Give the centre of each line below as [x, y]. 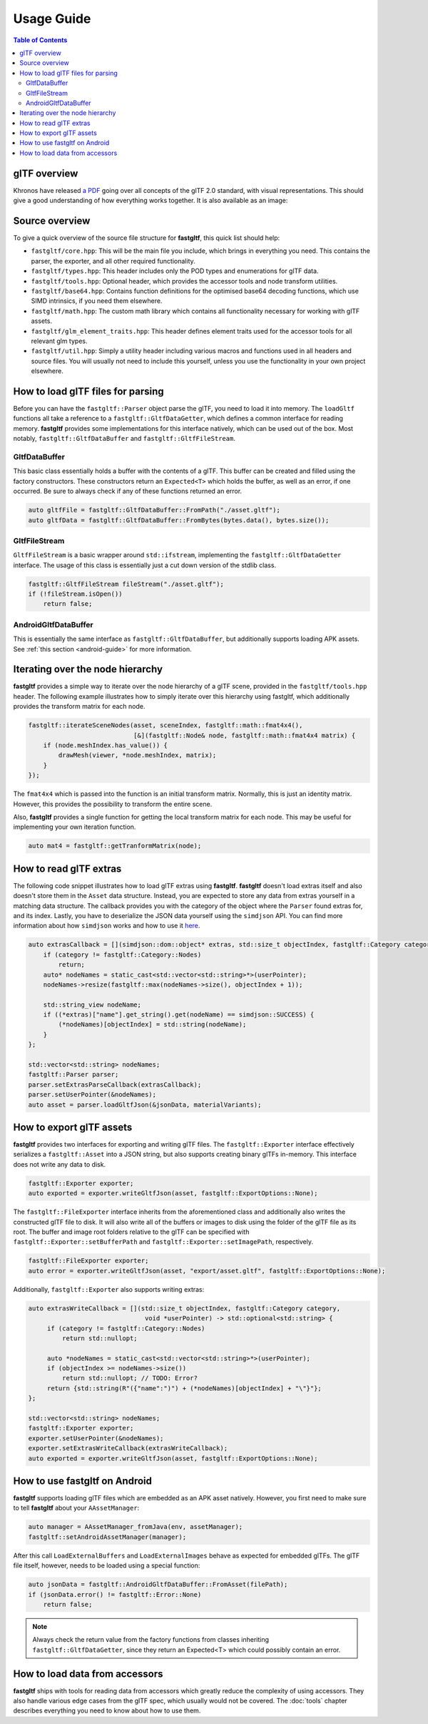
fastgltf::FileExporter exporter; [88, 1261]
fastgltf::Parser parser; [73, 1075]
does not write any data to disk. [60, 1164]
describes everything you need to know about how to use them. [107, 1710]
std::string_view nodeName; [92, 1005]
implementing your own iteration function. [75, 827]
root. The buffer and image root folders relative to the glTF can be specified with [131, 1232]
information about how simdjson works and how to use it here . [107, 926]
